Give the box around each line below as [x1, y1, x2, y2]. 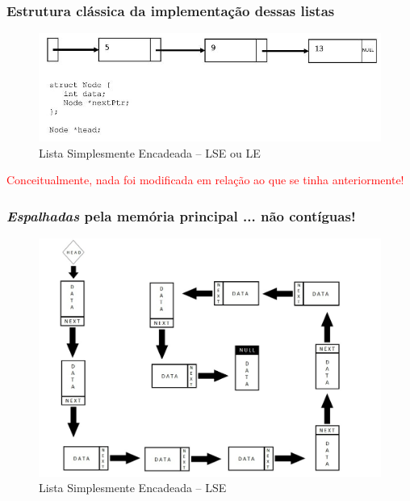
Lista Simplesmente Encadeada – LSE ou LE [39, 144, 261, 161]
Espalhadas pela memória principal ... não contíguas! [6, 206, 356, 225]
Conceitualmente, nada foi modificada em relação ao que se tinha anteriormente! [6, 171, 404, 188]
